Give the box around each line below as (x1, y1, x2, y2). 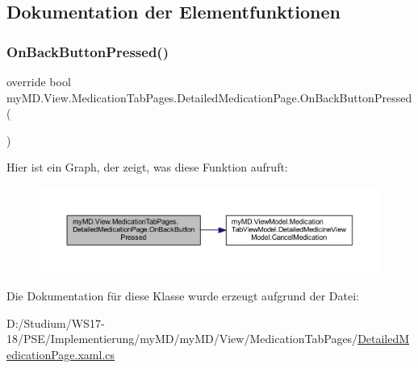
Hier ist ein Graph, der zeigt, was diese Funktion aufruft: (6, 159, 288, 176)
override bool (6, 73, 71, 89)
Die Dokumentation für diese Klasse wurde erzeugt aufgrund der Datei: (6, 287, 359, 304)
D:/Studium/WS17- (6, 314, 105, 331)
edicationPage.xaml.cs (6, 345, 115, 362)
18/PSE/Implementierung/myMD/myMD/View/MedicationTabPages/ (6, 330, 358, 347)
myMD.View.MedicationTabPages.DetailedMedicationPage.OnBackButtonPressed (6, 89, 412, 105)
